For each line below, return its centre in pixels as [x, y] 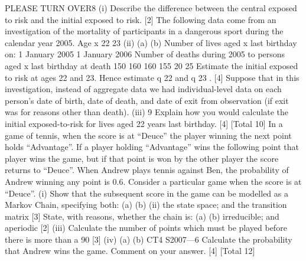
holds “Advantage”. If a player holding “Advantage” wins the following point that [152, 147]
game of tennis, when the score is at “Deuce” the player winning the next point [148, 135]
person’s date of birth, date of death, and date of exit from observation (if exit [147, 100]
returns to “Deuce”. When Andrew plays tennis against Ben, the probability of [147, 170]
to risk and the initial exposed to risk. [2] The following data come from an [141, 19]
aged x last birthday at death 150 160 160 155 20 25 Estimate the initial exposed [152, 65]
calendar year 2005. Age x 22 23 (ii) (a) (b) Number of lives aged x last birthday [151, 42]
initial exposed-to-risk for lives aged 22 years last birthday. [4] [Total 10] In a [144, 123]
